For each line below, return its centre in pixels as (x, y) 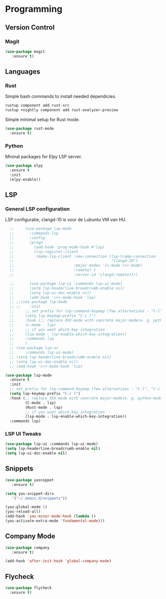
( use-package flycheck (28, 588)
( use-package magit (25, 51)
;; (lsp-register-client (44, 252)
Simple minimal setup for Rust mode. (42, 120)
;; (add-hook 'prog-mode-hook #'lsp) (57, 247)
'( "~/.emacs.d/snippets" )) (40, 498)
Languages (23, 72)
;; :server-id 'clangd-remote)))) (74, 275)
